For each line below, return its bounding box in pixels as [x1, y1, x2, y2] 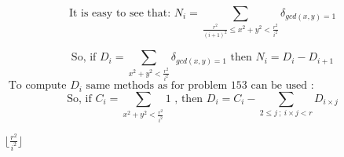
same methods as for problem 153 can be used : [86, 80, 314, 92]
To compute [8, 80, 67, 92]
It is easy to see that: [68, 8, 171, 19]
